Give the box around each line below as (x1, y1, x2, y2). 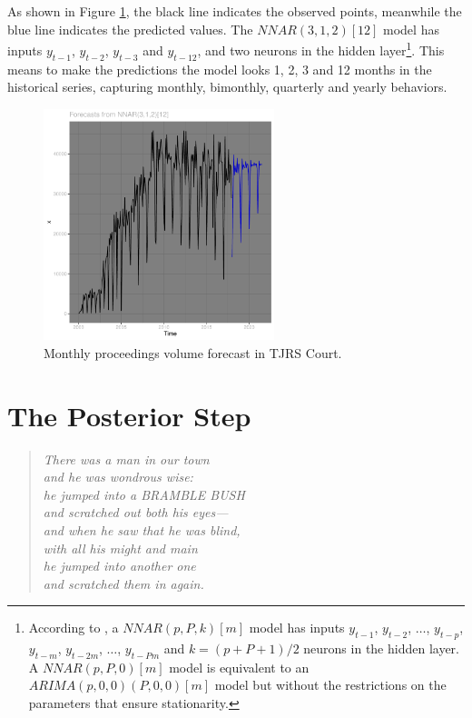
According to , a (28, 618, 119, 637)
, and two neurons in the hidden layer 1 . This (197, 38, 445, 59)
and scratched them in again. (43, 573, 204, 593)
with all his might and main (43, 538, 198, 557)
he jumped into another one (43, 556, 196, 575)
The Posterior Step (7, 396, 251, 434)
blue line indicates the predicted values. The (7, 19, 253, 38)
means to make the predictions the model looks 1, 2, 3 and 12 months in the (7, 59, 432, 78)
